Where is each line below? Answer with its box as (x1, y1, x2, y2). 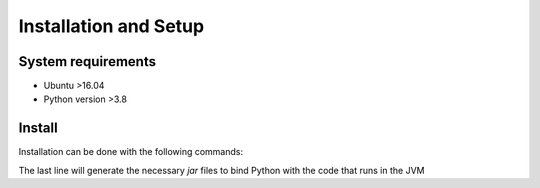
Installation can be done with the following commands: (18, 146, 244, 158)
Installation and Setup (18, 15, 205, 37)
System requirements (18, 53, 157, 70)
